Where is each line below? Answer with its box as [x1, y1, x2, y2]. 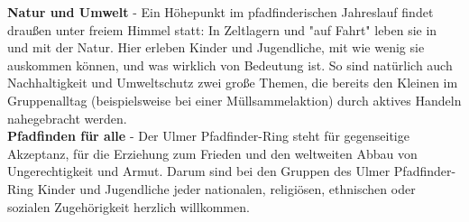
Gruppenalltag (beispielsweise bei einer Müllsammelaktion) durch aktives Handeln [7, 90, 462, 109]
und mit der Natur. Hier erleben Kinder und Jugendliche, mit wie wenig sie [7, 38, 425, 57]
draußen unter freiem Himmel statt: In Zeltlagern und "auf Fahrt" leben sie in [7, 20, 437, 39]
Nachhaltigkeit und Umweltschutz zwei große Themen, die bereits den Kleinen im [7, 73, 458, 92]
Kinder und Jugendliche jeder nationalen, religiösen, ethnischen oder [37, 179, 416, 198]
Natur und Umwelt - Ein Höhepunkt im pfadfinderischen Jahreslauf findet [7, 3, 434, 21]
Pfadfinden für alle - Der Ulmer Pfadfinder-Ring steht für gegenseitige [7, 126, 409, 145]
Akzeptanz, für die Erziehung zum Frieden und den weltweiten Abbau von [7, 143, 418, 162]
